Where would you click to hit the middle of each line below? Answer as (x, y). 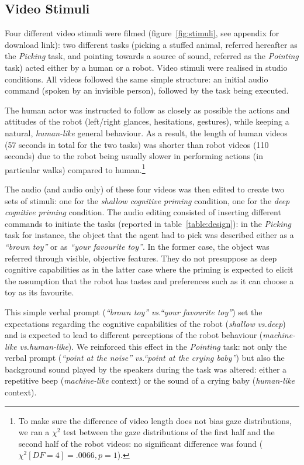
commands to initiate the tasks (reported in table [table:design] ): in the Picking (148, 223)
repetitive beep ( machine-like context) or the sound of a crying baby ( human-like (150, 380)
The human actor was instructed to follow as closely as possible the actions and (147, 110)
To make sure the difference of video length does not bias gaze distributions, (155, 420)
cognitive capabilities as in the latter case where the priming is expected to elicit (149, 269)
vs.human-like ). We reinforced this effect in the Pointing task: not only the (153, 346)
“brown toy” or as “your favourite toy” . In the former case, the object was (137, 246)
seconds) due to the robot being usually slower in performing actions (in (134, 156)
